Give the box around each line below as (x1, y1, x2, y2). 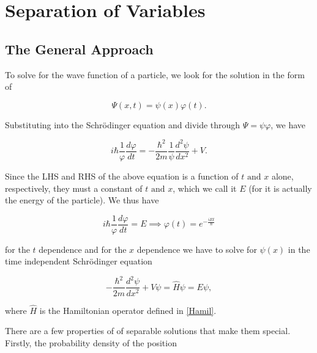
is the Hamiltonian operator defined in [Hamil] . (39, 304, 217, 316)
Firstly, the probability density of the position (5, 336, 177, 349)
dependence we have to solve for (136, 242, 257, 255)
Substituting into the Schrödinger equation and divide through (5, 118, 241, 131)
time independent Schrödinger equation (5, 255, 152, 267)
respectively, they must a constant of (5, 181, 143, 194)
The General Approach (5, 39, 154, 58)
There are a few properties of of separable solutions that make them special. (5, 324, 291, 337)
